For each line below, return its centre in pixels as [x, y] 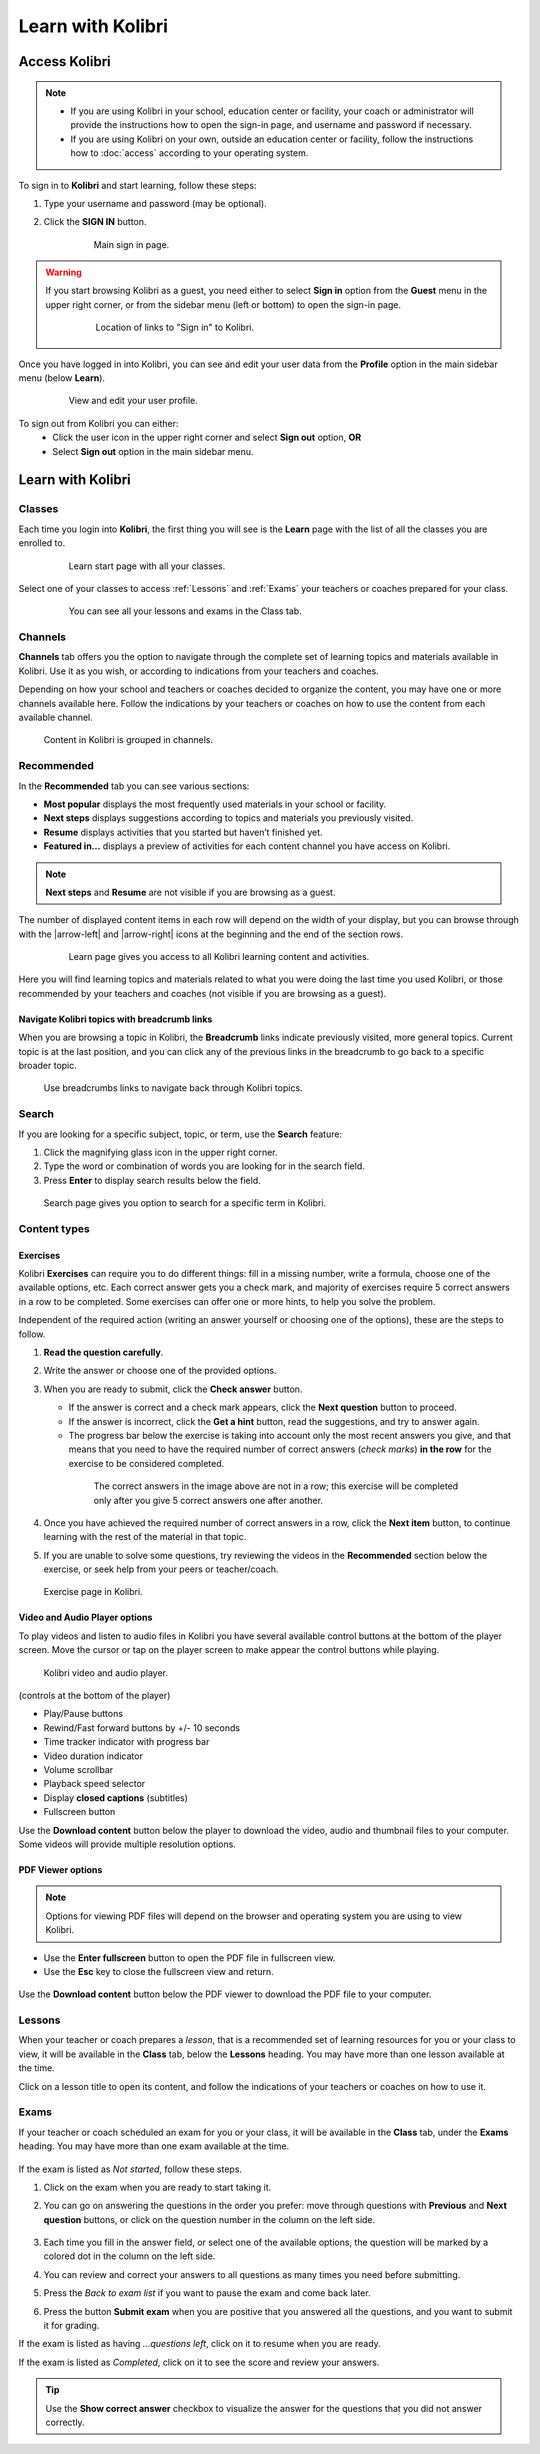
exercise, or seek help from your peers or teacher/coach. [161, 1569]
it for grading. [71, 2326]
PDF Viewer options [60, 1869]
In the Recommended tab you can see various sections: [134, 786]
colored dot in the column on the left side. [129, 2256]
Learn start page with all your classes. [147, 566]
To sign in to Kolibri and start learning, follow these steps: [137, 185]
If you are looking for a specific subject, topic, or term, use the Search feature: [180, 1134]
